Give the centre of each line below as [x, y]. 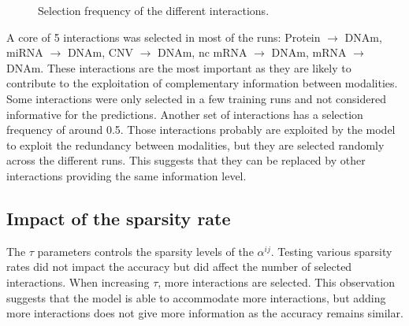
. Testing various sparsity [331, 251]
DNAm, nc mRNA [203, 52]
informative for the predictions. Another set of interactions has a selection [185, 114]
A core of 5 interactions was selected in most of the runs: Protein [164, 37]
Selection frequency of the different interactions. [154, 10]
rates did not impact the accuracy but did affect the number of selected [179, 267]
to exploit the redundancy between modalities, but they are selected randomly [195, 144]
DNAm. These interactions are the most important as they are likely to [179, 67]
